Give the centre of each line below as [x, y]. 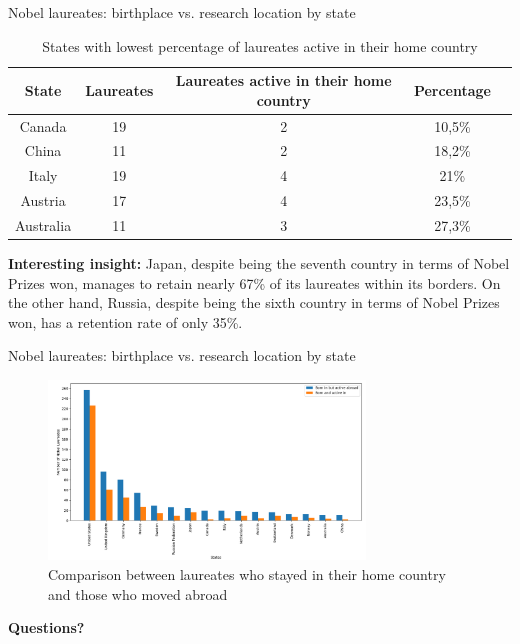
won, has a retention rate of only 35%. [125, 321]
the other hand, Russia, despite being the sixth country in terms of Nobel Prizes [254, 302]
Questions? [46, 627]
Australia [43, 225]
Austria [43, 200]
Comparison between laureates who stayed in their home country [247, 574]
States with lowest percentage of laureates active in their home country [260, 45]
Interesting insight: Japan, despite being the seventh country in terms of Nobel [259, 263]
